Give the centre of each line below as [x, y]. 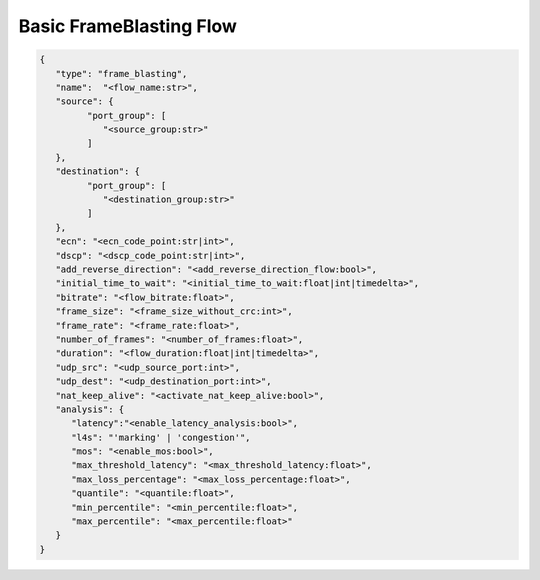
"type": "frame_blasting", [121, 73]
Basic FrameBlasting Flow [127, 26]
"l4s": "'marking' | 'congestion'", [161, 437]
